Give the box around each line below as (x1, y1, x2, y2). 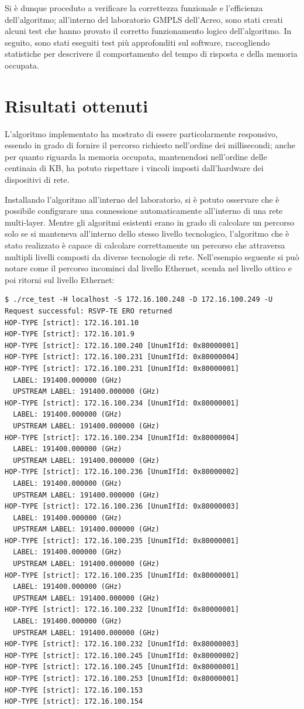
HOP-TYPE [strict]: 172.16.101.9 (5, 330, 134, 339)
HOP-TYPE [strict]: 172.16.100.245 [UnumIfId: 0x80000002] (5, 651, 239, 660)
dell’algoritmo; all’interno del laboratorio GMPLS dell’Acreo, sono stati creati (5, 13, 283, 25)
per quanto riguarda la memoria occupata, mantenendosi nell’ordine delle (5, 150, 267, 162)
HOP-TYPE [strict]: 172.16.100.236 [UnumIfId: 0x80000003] (5, 502, 239, 511)
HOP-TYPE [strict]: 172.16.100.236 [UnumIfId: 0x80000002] (5, 468, 239, 476)
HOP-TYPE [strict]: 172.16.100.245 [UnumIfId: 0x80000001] (5, 663, 239, 671)
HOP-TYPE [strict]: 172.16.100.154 (5, 697, 143, 706)
